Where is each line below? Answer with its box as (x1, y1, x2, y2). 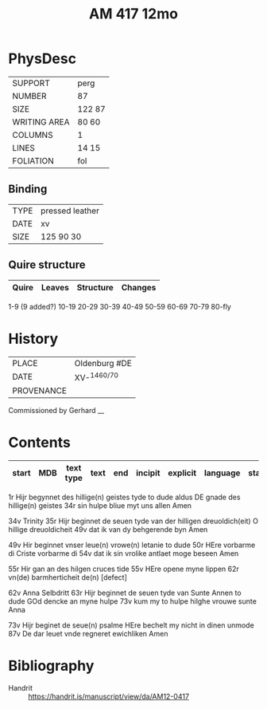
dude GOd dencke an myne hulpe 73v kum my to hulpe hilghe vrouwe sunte (8, 596, 257, 606)
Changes (121, 282, 157, 293)
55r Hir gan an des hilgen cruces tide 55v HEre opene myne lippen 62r (8, 564, 240, 573)
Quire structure (8, 258, 86, 272)
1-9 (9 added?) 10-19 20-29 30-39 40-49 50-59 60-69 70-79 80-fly (8, 301, 232, 311)
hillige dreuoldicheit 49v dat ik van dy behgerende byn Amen (8, 524, 208, 534)
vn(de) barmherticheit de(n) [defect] (8, 572, 127, 582)
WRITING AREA (12, 116, 70, 128)
